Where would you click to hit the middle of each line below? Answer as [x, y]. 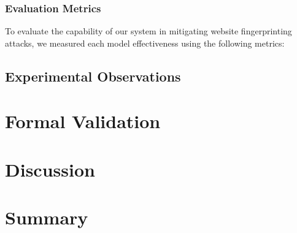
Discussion [50, 169]
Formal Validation [83, 121]
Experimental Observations [93, 76]
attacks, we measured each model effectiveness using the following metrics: [145, 43]
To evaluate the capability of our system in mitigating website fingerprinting [148, 31]
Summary [47, 217]
